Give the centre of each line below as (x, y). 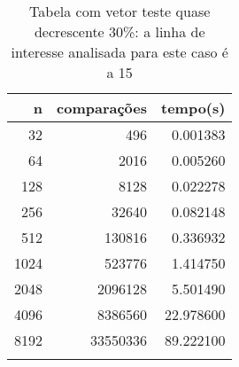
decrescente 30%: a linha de (119, 31)
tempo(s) (193, 108)
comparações (102, 108)
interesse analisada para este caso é (119, 52)
